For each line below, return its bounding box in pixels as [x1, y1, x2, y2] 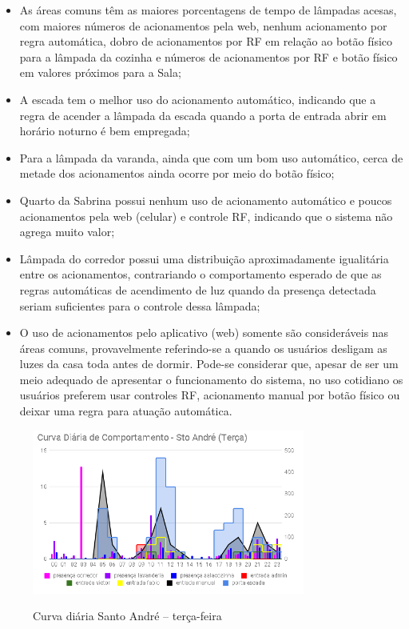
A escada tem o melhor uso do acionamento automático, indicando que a [19, 90, 376, 107]
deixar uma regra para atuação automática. [19, 403, 232, 419]
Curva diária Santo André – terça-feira [33, 607, 222, 624]
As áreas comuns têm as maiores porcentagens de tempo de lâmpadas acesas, [19, 2, 397, 18]
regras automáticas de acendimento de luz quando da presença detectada [19, 281, 376, 298]
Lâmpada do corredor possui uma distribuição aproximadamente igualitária [19, 250, 389, 266]
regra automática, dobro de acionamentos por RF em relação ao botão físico [19, 33, 393, 50]
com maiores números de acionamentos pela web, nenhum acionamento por [19, 17, 387, 34]
